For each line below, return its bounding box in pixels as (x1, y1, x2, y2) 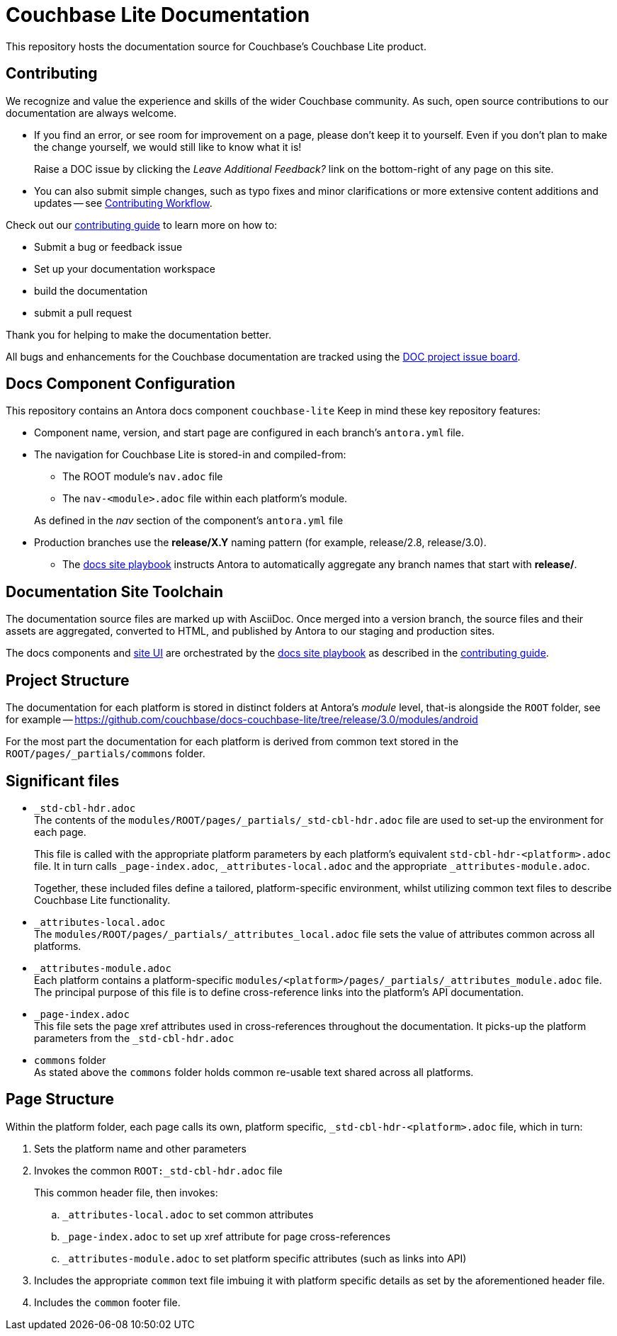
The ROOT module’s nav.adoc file (62, 470, 223, 483)
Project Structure (6, 671, 130, 689)
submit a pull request (34, 306, 132, 319)
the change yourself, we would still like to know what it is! (34, 140, 302, 153)
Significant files (6, 771, 120, 790)
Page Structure (6, 1090, 115, 1109)
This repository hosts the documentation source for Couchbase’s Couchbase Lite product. (6, 40, 426, 52)
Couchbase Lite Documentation (6, 3, 310, 27)
